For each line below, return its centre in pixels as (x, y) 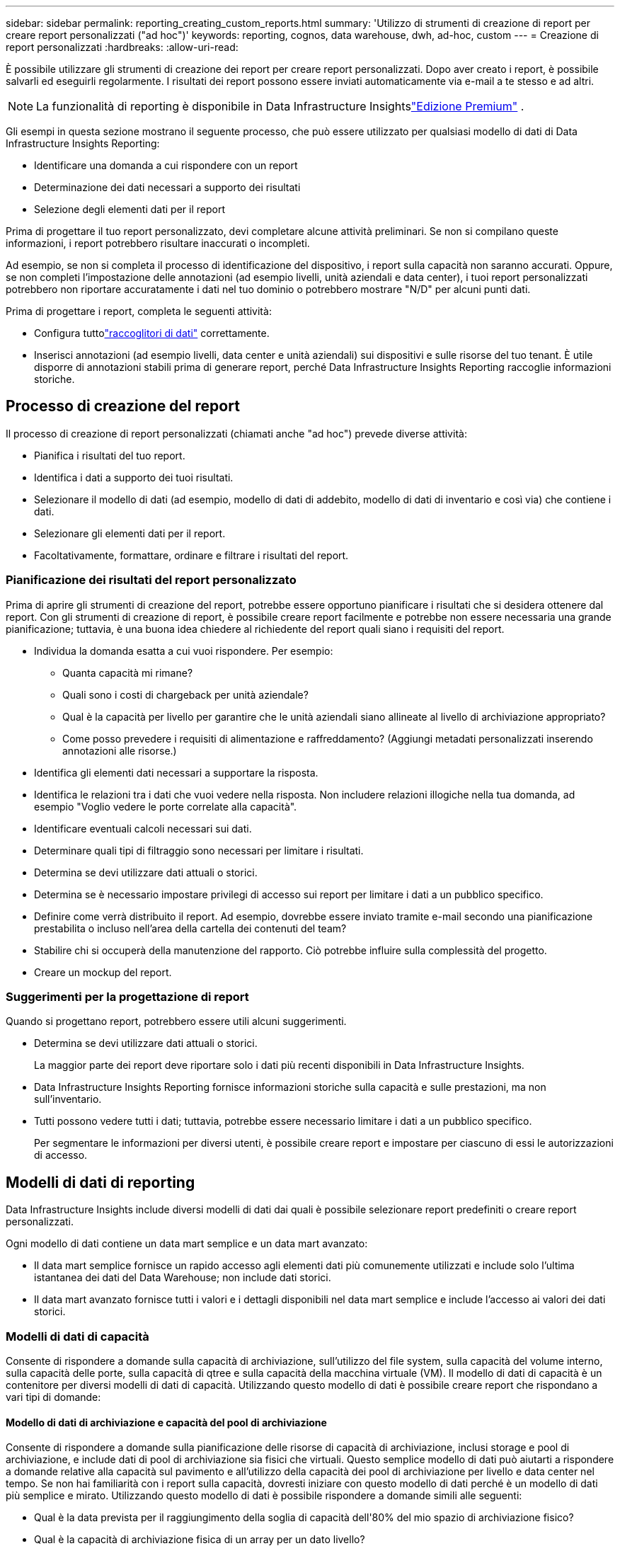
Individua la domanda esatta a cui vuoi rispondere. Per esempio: (184, 651)
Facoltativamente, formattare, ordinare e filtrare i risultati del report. (191, 555)
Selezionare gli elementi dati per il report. (130, 533)
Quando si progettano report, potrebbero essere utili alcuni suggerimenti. (176, 1021)
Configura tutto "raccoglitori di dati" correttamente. (152, 333)
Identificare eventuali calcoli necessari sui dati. (143, 828)
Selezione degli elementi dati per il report (130, 209)
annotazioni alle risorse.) (120, 750)
